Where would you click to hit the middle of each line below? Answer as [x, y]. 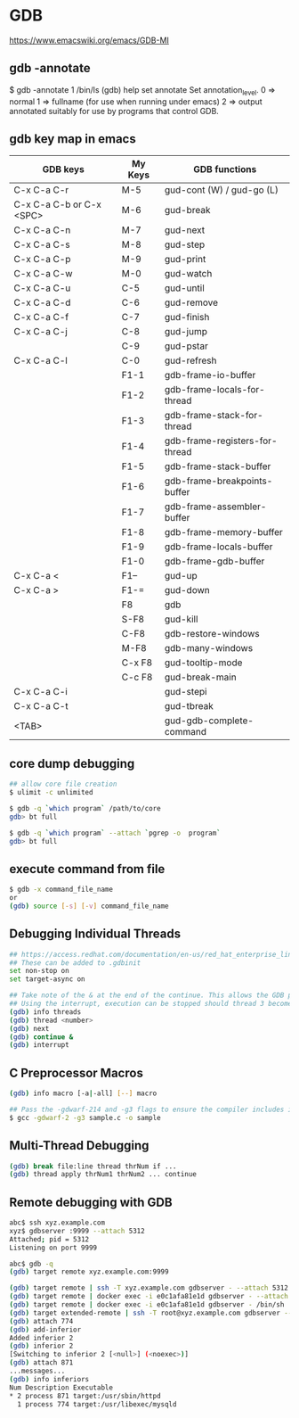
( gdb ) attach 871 [41, 1363]
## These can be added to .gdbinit [75, 963]
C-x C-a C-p [42, 260]
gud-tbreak [189, 706]
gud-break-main [201, 677]
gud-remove [191, 302]
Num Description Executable [61, 1388]
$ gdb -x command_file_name [61, 890]
